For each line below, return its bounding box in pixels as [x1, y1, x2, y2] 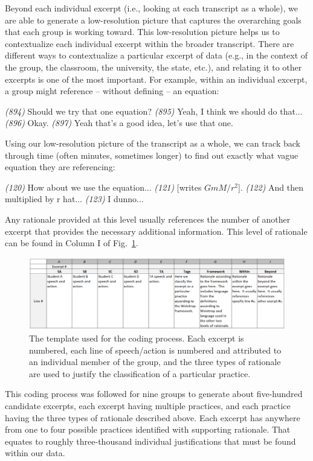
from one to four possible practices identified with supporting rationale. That [5, 423, 291, 436]
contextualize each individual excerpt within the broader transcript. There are [5, 37, 294, 49]
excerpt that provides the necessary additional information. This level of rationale [5, 224, 308, 237]
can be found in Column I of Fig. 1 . [5, 237, 138, 249]
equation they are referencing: [5, 161, 115, 173]
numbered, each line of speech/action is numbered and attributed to [29, 343, 282, 356]
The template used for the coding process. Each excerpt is [29, 331, 244, 344]
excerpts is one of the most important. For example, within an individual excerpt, [5, 72, 308, 85]
